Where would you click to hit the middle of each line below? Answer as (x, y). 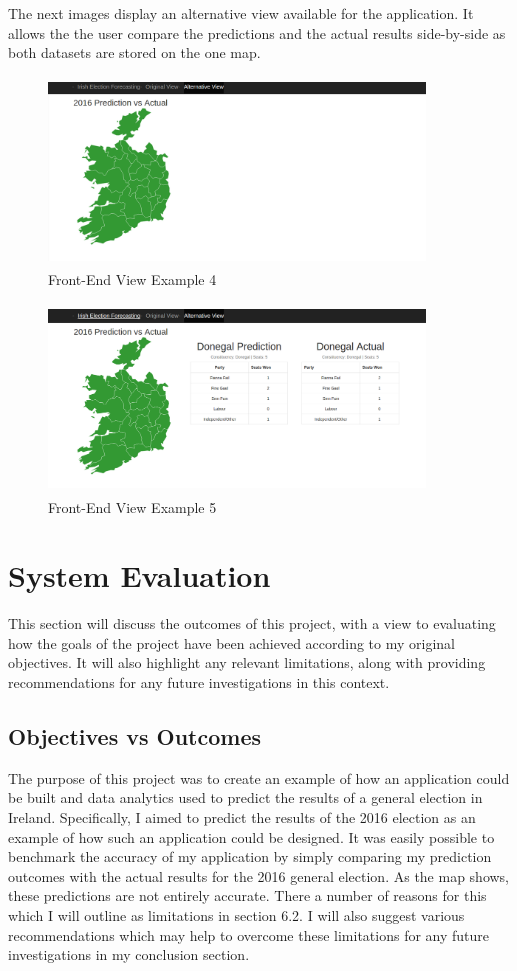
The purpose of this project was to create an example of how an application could (259, 777)
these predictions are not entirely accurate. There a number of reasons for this (247, 895)
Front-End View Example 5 (132, 506)
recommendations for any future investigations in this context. (199, 682)
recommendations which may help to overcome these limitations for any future (249, 934)
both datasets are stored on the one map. (134, 52)
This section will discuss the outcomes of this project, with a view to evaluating (252, 623)
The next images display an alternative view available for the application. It (241, 13)
